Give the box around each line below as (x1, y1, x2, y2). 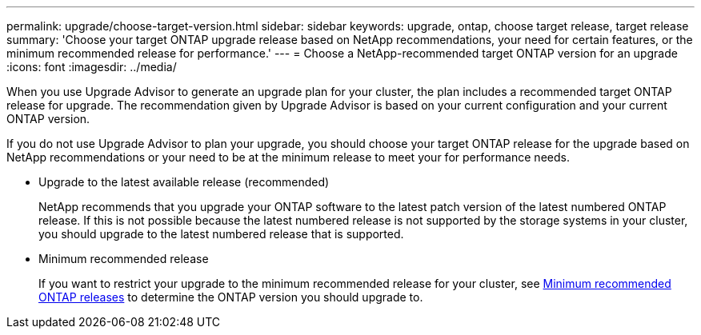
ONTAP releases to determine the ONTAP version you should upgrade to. (38, 290, 423, 304)
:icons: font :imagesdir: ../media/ (6, 60, 177, 74)
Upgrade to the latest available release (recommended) (38, 175, 330, 189)
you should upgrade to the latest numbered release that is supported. (38, 227, 404, 241)
